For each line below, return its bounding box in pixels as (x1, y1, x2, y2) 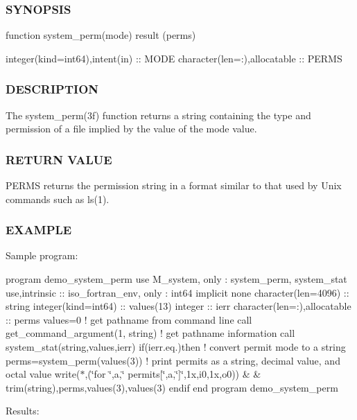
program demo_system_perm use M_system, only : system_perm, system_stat (6, 272, 347, 286)
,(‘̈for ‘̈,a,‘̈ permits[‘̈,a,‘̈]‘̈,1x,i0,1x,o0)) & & (85, 367, 261, 381)
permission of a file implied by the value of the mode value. (6, 121, 257, 136)
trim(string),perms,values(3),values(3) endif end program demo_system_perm (6, 380, 338, 394)
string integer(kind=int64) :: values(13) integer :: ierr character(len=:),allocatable (6, 299, 351, 313)
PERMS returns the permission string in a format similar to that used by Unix (6, 178, 342, 193)
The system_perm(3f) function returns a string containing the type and (6, 107, 311, 122)
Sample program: (6, 248, 78, 263)
